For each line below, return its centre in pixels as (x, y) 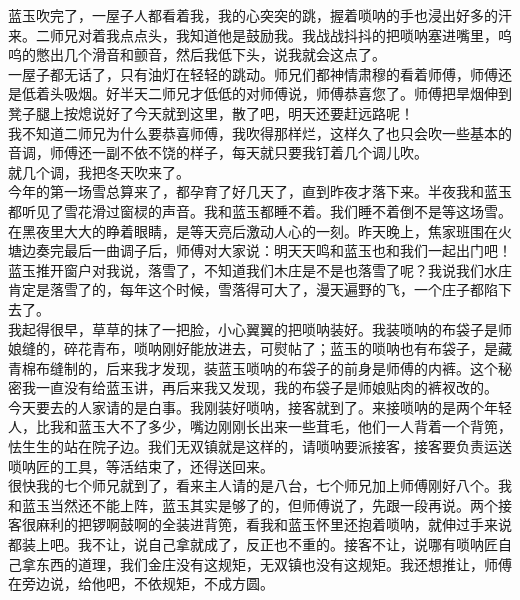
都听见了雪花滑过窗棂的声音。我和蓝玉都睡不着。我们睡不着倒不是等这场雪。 (260, 210)
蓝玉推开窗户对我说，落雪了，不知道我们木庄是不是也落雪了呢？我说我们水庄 (260, 269)
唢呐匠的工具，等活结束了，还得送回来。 (141, 465)
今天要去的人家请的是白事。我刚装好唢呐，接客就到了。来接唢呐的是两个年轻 (260, 406)
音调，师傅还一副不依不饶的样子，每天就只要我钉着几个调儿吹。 (218, 152)
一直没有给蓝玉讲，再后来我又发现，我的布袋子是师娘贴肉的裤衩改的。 (266, 387)
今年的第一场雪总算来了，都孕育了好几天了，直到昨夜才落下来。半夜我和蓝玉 (260, 191)
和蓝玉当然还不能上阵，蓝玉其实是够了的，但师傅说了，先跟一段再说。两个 (253, 504)
